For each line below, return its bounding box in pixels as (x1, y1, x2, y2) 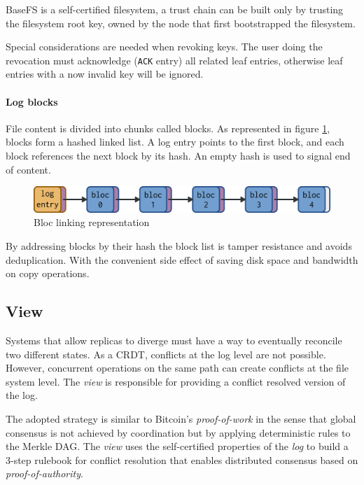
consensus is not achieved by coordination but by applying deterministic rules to (6, 425, 351, 440)
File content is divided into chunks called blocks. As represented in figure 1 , (6, 120, 330, 135)
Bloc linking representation (34, 215, 150, 230)
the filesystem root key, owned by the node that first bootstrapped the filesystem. (6, 15, 356, 30)
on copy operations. (6, 266, 90, 281)
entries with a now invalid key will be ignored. (6, 66, 204, 81)
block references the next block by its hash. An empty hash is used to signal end (6, 148, 351, 163)
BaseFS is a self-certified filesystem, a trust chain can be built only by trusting (6, 2, 344, 16)
